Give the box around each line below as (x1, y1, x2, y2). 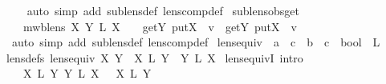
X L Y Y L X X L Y (22, 65, 152, 82)
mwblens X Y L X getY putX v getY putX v (22, 18, 297, 34)
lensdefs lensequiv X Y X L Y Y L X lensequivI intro (6, 49, 303, 66)
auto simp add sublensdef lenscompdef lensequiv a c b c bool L (11, 34, 380, 50)
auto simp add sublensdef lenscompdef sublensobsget (26, 2, 299, 18)
